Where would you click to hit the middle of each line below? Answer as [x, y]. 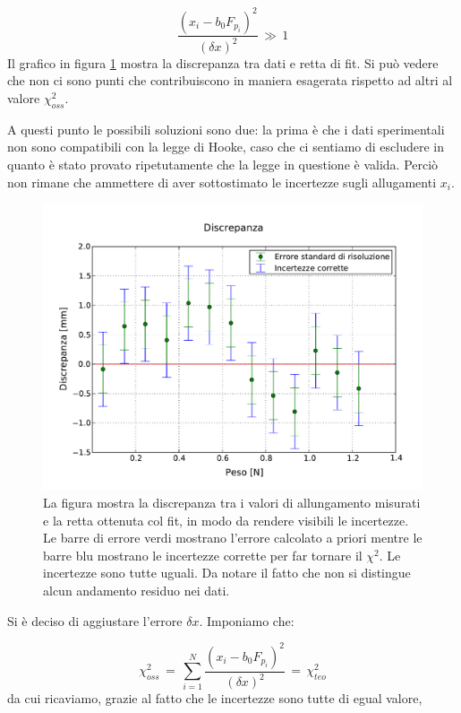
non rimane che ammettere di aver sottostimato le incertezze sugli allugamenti [222, 182]
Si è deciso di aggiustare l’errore [95, 620]
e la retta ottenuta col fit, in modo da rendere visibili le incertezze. [226, 520]
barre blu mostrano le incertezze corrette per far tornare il [203, 555]
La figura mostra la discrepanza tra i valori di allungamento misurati [232, 503]
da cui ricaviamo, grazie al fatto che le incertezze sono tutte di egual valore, [215, 698]
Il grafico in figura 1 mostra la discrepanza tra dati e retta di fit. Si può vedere [223, 62]
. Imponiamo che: [247, 620]
